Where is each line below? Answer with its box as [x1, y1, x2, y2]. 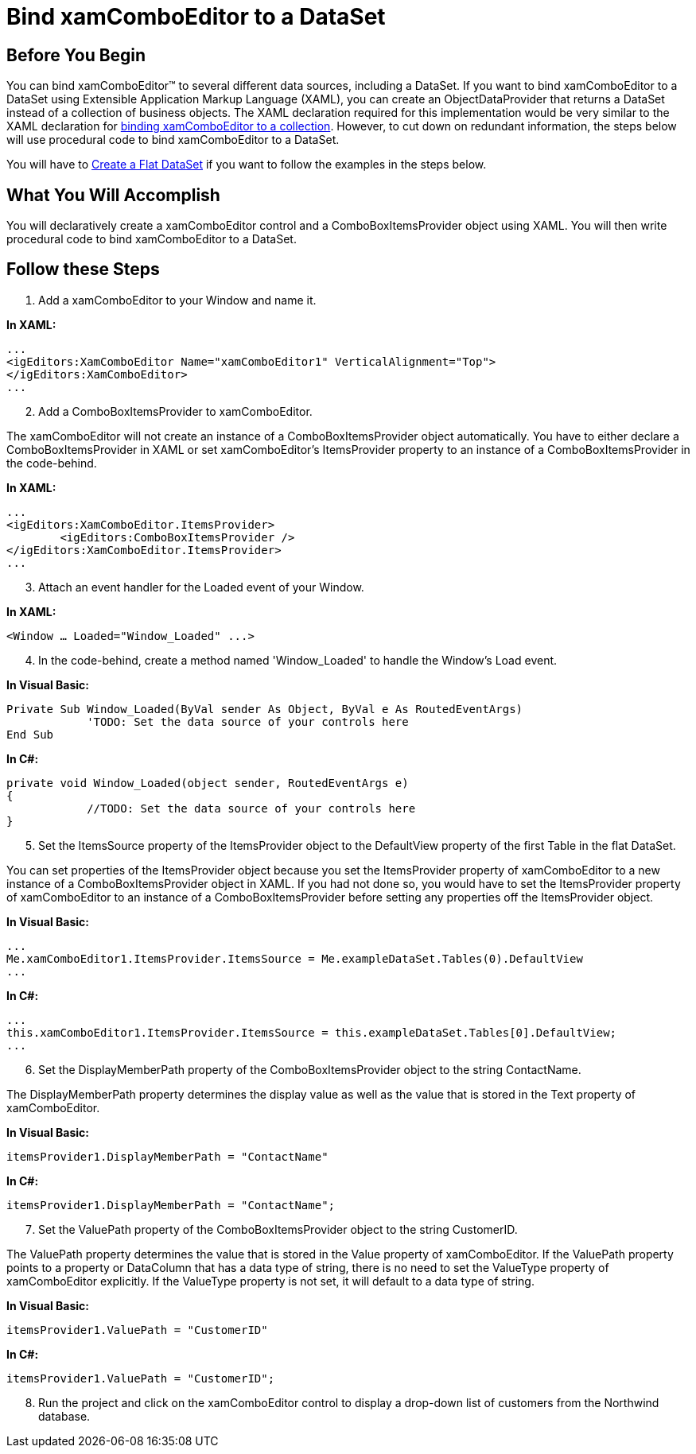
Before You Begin [6, 45, 146, 65]
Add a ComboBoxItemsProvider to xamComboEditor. [38, 404, 313, 418]
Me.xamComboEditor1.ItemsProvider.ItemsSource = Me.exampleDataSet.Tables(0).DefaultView [6, 952, 583, 965]
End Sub [6, 727, 54, 741]
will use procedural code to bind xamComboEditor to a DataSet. [6, 133, 340, 147]
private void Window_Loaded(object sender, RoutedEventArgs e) [6, 776, 409, 789]
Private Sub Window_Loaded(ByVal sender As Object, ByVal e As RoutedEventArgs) [6, 702, 523, 715]
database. [38, 1409, 91, 1423]
